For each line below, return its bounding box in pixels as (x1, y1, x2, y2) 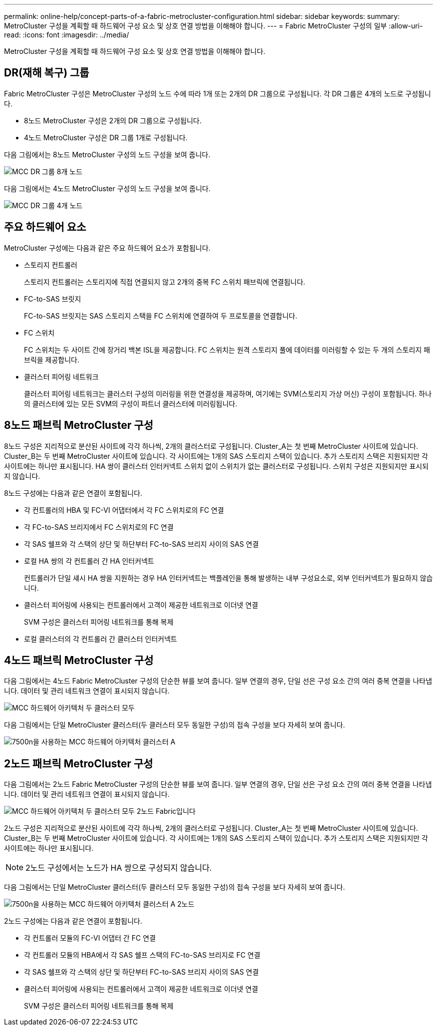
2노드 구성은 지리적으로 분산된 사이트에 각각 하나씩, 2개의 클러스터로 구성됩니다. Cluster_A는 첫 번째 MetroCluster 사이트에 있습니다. (4, 824, 418, 833)
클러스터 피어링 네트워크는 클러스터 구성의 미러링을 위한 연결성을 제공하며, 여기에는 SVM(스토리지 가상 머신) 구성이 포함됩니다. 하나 (24, 389, 432, 398)
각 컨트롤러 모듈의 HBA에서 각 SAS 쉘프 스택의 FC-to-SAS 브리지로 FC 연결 (24, 951, 260, 960)
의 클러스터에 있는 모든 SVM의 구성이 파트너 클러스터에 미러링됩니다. (24, 399, 237, 408)
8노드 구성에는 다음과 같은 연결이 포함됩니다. (4, 488, 143, 497)
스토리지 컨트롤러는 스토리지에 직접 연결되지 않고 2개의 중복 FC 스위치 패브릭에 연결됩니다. (24, 277, 305, 286)
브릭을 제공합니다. (24, 355, 80, 364)
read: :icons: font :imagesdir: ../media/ (4, 30, 129, 39)
